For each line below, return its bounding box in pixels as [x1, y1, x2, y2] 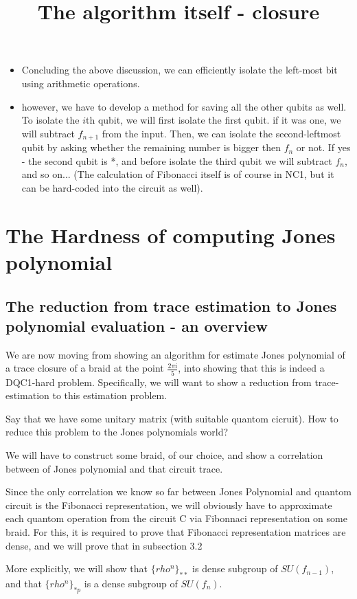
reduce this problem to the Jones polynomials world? [5, 425, 229, 439]
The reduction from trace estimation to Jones [5, 295, 337, 316]
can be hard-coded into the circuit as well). [21, 180, 203, 194]
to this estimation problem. [52, 388, 168, 403]
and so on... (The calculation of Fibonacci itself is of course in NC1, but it [21, 167, 334, 181]
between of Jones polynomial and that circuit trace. [5, 461, 223, 475]
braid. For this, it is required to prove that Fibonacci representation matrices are [5, 524, 346, 539]
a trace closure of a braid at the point [5, 361, 164, 375]
